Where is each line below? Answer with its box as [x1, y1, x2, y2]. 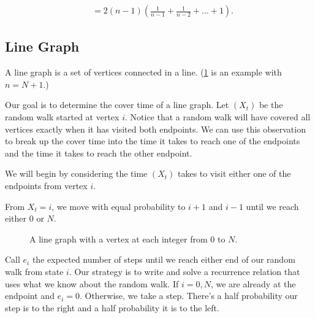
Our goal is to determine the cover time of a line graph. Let [5, 98, 229, 111]
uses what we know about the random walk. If [5, 277, 179, 290]
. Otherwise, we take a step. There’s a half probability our [79, 289, 298, 302]
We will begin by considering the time [5, 167, 148, 180]
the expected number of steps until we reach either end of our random [32, 253, 295, 266]
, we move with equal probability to [51, 200, 186, 212]
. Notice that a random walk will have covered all [124, 111, 311, 123]
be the [259, 98, 283, 111]
